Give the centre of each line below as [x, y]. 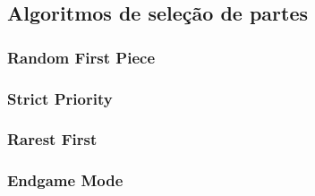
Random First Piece [81, 57]
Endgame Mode [65, 180]
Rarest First [52, 139]
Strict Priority [60, 98]
